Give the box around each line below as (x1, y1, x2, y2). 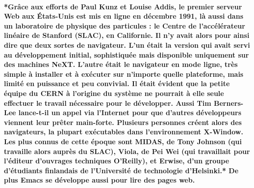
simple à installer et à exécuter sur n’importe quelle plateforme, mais (4, 68, 244, 79)
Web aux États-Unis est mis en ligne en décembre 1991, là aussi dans (4, 11, 243, 21)
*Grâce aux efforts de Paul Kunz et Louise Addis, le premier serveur (4, 1, 242, 11)
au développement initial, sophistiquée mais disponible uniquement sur (4, 49, 249, 60)
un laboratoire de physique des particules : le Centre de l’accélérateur (4, 20, 245, 31)
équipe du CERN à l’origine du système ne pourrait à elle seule (4, 88, 224, 98)
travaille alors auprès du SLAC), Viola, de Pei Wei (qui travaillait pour (4, 146, 250, 156)
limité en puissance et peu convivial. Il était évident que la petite (4, 78, 230, 89)
